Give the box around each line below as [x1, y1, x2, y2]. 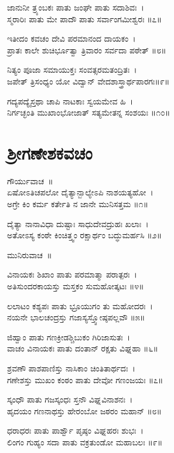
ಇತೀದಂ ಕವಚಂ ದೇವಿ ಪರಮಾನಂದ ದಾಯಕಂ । [7, 32, 136, 45]
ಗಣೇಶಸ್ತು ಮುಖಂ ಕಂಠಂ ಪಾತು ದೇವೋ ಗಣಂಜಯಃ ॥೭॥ [7, 373, 163, 386]
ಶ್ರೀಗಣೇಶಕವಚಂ [7, 140, 93, 164]
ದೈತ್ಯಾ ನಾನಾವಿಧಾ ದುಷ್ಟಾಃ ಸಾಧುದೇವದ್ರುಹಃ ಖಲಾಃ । [7, 217, 149, 229]
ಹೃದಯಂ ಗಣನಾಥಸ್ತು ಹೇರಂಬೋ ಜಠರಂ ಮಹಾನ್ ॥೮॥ [7, 404, 162, 417]
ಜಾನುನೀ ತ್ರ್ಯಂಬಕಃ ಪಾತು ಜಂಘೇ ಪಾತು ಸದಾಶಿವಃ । [7, 1, 144, 13]
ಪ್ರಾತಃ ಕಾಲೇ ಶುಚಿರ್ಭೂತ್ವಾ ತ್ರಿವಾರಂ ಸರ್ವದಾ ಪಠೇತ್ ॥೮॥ [7, 43, 166, 56]
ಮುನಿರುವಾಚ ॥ [7, 248, 52, 261]
